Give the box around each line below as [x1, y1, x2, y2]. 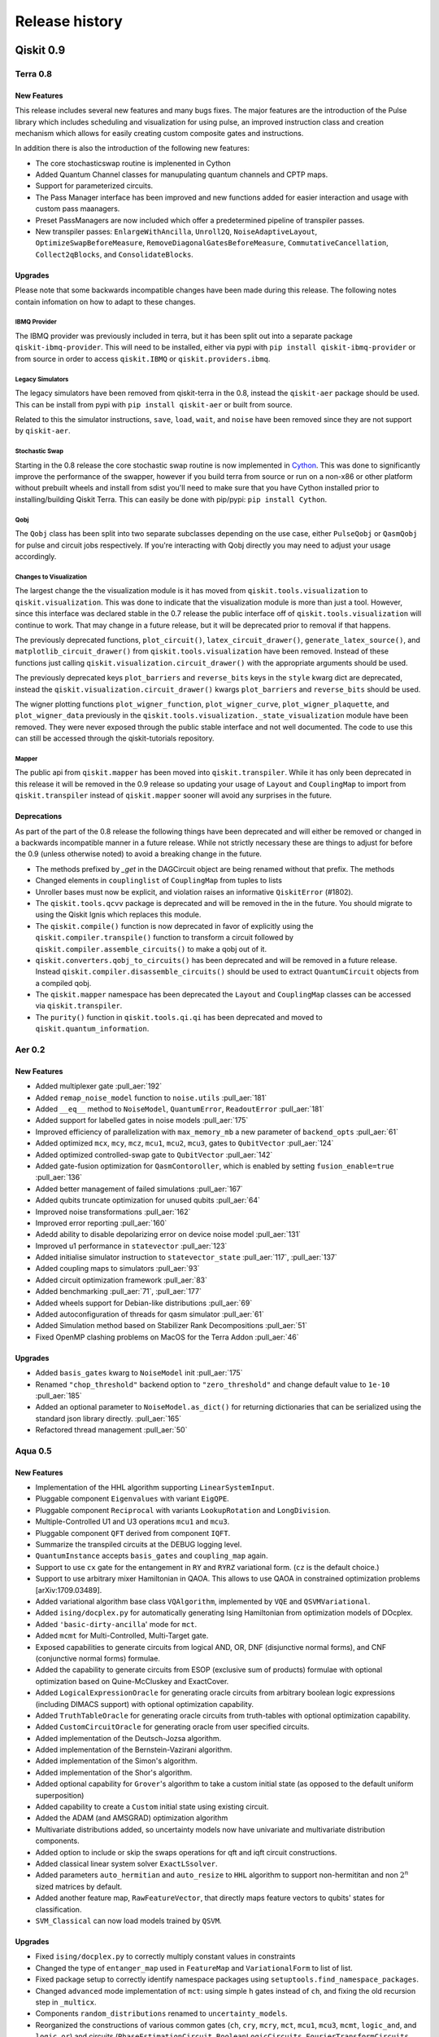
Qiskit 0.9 [15, 43, 66, 57]
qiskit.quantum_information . [35, 1023, 150, 1034]
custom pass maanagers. [35, 204, 120, 213]
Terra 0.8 [15, 68, 53, 79]
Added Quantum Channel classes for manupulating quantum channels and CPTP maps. [35, 169, 328, 179]
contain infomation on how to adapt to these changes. [15, 297, 196, 306]
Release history [15, 12, 124, 30]
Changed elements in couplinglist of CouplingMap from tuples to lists [35, 876, 282, 886]
